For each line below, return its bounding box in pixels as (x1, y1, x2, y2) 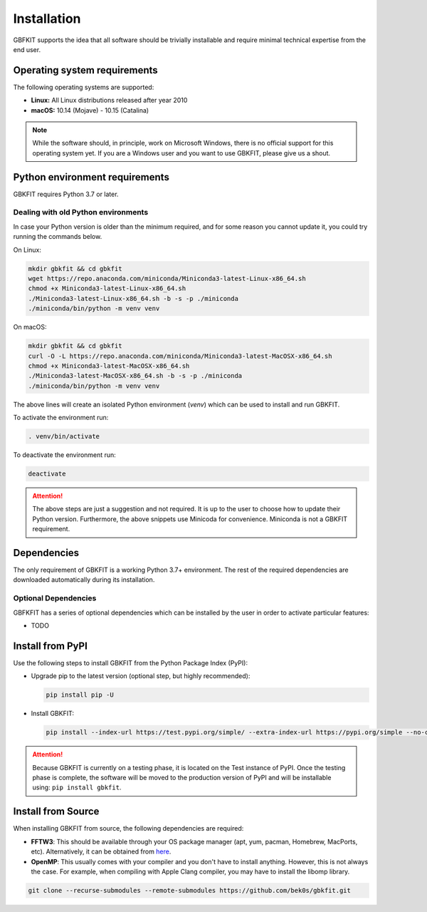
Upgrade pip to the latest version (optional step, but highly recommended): (31, 672, 251, 680)
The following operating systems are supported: (13, 83, 154, 91)
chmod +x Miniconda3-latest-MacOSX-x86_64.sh (28, 362, 190, 370)
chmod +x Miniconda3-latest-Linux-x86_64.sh (28, 285, 186, 292)
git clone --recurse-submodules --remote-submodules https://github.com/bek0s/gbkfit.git (28, 886, 352, 894)
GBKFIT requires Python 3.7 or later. (13, 190, 119, 198)
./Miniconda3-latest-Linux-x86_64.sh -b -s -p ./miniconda (28, 294, 238, 302)
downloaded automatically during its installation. (13, 575, 155, 584)
